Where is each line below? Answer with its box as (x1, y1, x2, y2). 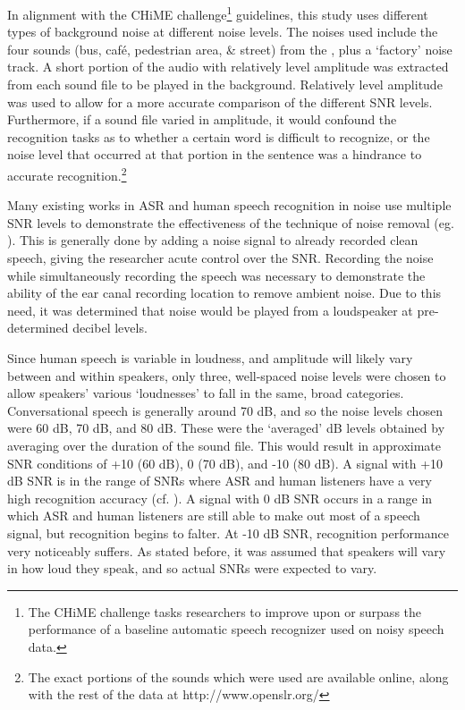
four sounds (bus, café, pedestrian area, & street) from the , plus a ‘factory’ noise (7, 39, 452, 58)
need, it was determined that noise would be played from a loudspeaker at (7, 300, 413, 319)
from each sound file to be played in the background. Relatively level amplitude (7, 75, 443, 94)
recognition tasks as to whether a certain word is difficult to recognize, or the (7, 127, 430, 146)
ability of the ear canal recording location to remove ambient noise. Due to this (7, 283, 442, 302)
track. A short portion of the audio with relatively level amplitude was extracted (7, 57, 449, 76)
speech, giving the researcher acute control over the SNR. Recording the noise (7, 249, 434, 267)
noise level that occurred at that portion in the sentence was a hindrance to (7, 145, 422, 164)
